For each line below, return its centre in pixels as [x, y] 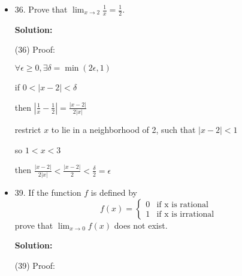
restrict [28, 130]
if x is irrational [185, 215]
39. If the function [48, 192]
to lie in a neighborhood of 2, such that [123, 130]
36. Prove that [41, 9]
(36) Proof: [35, 49]
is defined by [114, 192]
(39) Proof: [35, 265]
